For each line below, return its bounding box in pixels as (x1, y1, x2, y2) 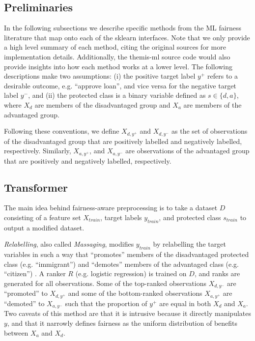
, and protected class (159, 212, 221, 223)
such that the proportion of (65, 298, 147, 308)
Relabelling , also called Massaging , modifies (4, 239, 134, 249)
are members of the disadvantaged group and (34, 99, 170, 110)
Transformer (4, 179, 68, 195)
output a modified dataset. (4, 222, 85, 232)
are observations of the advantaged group (125, 145, 250, 156)
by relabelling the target (153, 239, 226, 249)
